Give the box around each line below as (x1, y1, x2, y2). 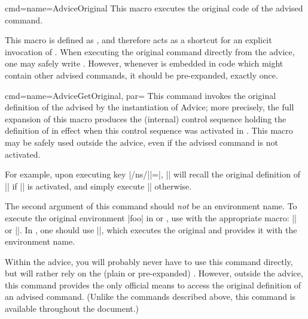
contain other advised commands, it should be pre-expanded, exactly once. (5, 68, 278, 81)
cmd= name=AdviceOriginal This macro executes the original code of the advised (5, 2, 303, 14)
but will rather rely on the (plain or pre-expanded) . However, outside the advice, (5, 267, 303, 279)
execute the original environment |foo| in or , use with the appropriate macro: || (5, 211, 297, 224)
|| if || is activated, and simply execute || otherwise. (5, 179, 192, 192)
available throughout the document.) (5, 302, 139, 315)
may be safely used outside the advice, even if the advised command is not (5, 136, 278, 148)
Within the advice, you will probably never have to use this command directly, (5, 255, 293, 267)
